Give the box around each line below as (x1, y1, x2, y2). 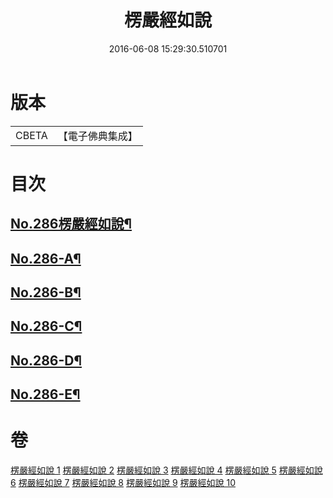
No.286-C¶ (10, 318, 83, 335)
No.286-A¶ (10, 250, 82, 267)
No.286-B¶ (10, 284, 82, 301)
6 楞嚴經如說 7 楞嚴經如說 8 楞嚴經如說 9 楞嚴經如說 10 (10, 477, 237, 489)
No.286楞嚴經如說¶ (10, 216, 133, 233)
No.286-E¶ (10, 386, 81, 403)
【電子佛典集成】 (57, 129, 138, 143)
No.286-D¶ (10, 352, 82, 369)
